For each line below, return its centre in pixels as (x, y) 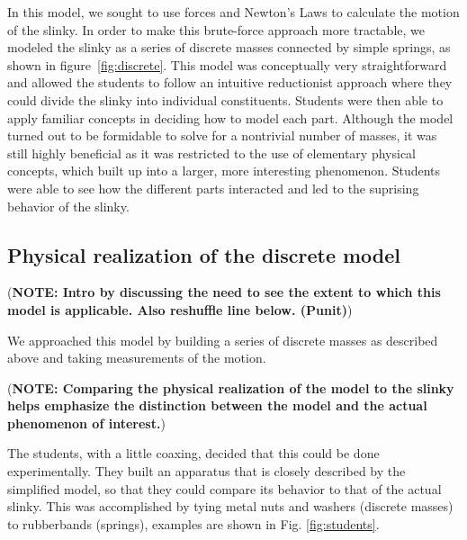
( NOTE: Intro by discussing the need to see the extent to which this (224, 292)
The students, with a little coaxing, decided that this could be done (193, 453)
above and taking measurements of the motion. (137, 358)
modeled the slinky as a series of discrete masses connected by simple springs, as (229, 47)
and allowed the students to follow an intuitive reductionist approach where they (230, 82)
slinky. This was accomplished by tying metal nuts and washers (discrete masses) (230, 506)
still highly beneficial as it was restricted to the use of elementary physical (211, 153)
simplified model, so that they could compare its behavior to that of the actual (225, 488)
